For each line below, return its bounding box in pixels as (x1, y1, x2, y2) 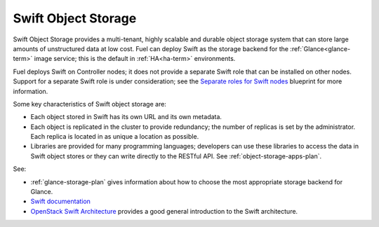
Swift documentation (30, 197, 91, 206)
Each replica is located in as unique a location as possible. (30, 132, 199, 141)
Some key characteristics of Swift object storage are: (13, 99, 166, 108)
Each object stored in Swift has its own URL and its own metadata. (30, 113, 222, 121)
